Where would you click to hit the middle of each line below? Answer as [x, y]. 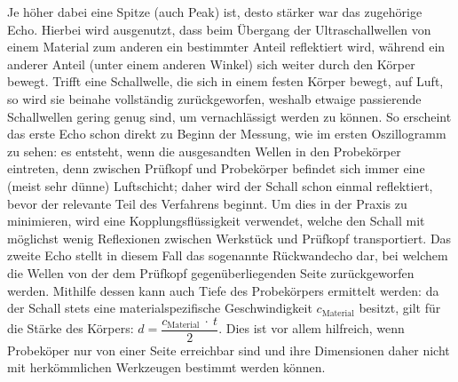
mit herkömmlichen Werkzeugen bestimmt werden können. [166, 367]
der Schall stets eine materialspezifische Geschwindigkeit [160, 308]
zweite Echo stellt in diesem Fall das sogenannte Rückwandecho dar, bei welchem [228, 255]
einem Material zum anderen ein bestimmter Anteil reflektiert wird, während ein [226, 47]
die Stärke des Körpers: [71, 328]
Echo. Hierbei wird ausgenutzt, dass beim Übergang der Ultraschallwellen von [219, 29]
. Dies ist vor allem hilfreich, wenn [312, 328]
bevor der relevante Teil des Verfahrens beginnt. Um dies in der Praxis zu [207, 203]
